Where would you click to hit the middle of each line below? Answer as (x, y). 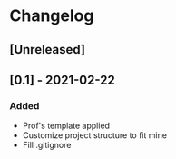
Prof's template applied (66, 126)
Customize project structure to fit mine (95, 135)
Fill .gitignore (47, 145)
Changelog (52, 16)
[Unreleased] (48, 50)
